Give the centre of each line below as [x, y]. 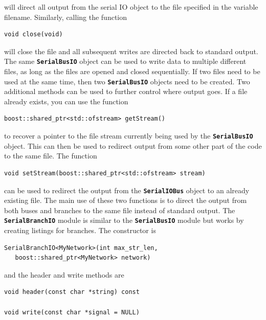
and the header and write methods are [64, 274]
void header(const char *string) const [72, 292]
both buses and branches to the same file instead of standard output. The [120, 210]
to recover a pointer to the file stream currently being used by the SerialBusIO [129, 136]
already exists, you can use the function [66, 101]
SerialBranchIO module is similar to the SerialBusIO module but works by [124, 220]
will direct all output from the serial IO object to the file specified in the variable [131, 7]
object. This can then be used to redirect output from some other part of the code [133, 145]
